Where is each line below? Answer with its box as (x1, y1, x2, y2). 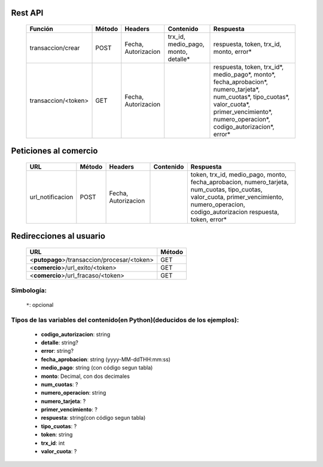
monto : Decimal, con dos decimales (41, 373, 130, 380)
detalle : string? (41, 338, 79, 346)
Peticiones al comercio (11, 146, 98, 156)
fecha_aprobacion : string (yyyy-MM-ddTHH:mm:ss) (41, 356, 170, 363)
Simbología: (11, 286, 47, 295)
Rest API (11, 8, 44, 18)
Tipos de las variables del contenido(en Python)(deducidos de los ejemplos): (11, 316, 239, 324)
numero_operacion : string (41, 389, 106, 396)
